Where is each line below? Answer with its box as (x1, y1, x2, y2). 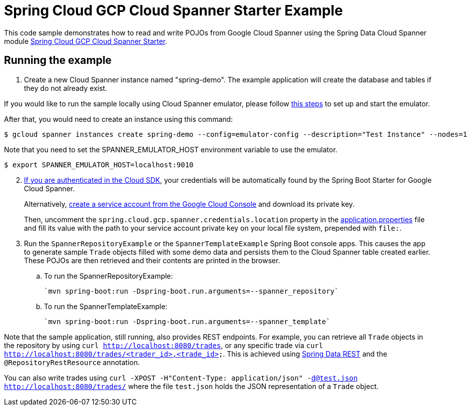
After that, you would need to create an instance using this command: (4, 114, 233, 123)
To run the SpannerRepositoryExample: (44, 271, 173, 280)
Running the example (4, 54, 112, 67)
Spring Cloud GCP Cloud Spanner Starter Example (4, 2, 343, 19)
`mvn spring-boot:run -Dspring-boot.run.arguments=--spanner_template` (44, 317, 331, 326)
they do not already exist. (24, 83, 107, 92)
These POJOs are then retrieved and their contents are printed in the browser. (24, 256, 280, 265)
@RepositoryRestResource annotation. (4, 358, 140, 367)
